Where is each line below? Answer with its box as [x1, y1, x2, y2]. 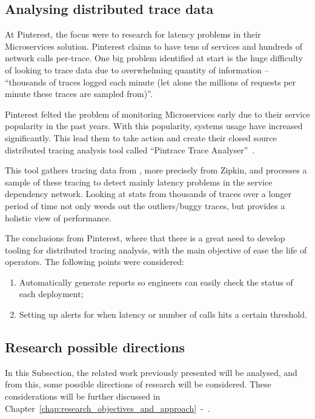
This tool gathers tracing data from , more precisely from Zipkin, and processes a [5, 164, 307, 176]
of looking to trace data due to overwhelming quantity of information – [5, 63, 269, 76]
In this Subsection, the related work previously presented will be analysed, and [5, 366, 297, 378]
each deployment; [19, 287, 84, 300]
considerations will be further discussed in [5, 390, 161, 403]
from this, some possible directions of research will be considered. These [5, 378, 271, 391]
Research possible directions [5, 338, 185, 357]
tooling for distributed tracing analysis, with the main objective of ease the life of [5, 243, 307, 256]
